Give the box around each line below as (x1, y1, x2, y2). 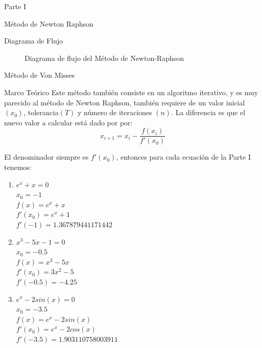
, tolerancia (23, 107, 59, 118)
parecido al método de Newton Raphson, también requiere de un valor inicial (4, 97, 245, 107)
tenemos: (4, 162, 32, 172)
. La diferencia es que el (171, 107, 246, 118)
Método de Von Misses (4, 70, 75, 80)
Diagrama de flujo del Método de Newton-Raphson (25, 52, 184, 63)
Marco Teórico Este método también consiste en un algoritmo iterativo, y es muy (4, 86, 258, 97)
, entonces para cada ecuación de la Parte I (116, 151, 251, 162)
